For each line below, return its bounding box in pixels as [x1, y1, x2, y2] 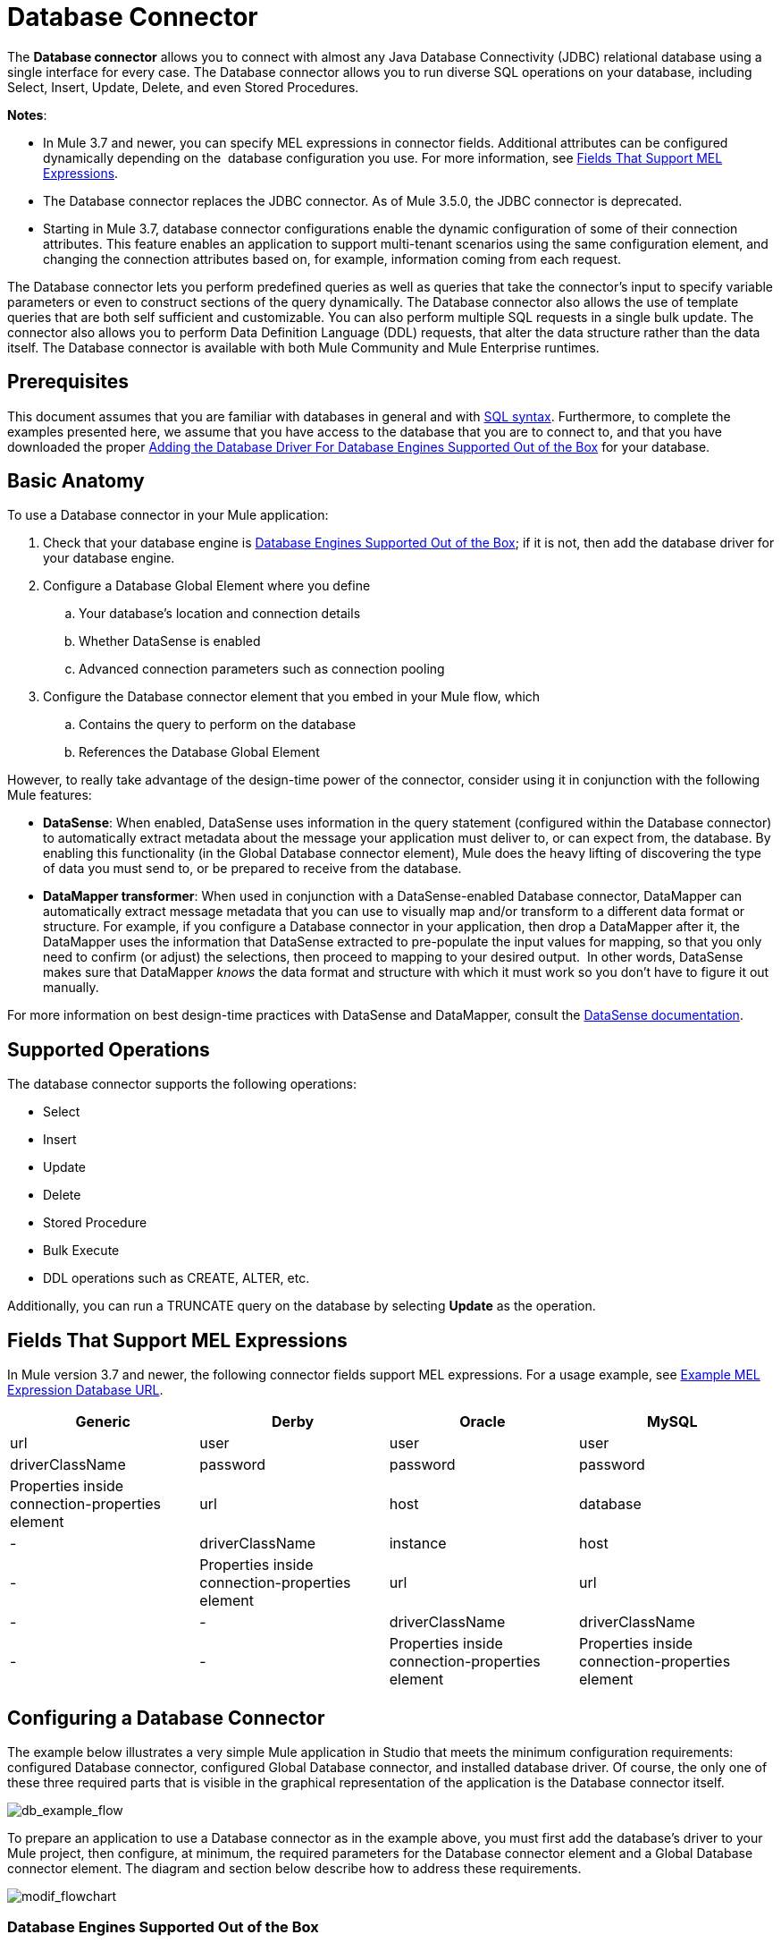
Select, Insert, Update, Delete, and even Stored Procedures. [7, 79, 359, 95]
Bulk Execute [43, 1243, 120, 1259]
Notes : [7, 106, 47, 123]
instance [389, 1534, 447, 1553]
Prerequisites [7, 370, 129, 394]
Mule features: [7, 787, 92, 803]
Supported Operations [7, 1038, 210, 1061]
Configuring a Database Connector [7, 1706, 325, 1729]
